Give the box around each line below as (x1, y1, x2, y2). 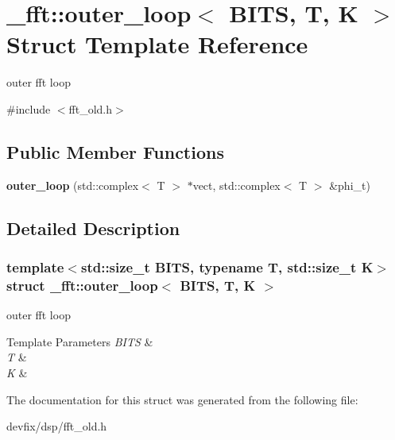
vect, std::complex (192, 176, 281, 193)
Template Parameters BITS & (6, 333, 153, 349)
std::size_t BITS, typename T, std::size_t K (80, 257, 374, 276)
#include (6, 100, 51, 117)
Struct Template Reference (6, 28, 308, 60)
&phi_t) (329, 176, 370, 193)
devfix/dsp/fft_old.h (6, 418, 107, 434)
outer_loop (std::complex (6, 176, 139, 193)
